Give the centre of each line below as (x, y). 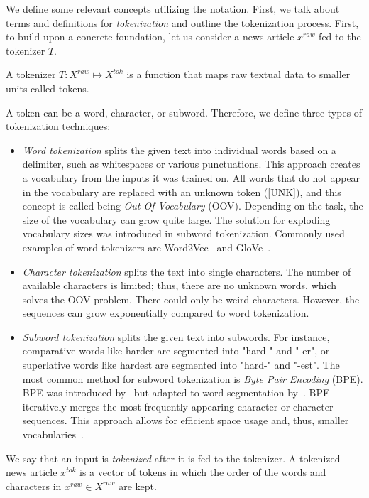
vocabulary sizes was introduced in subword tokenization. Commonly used (183, 233)
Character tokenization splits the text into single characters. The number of (187, 271)
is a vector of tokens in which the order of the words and (203, 472)
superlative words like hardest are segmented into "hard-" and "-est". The (181, 365)
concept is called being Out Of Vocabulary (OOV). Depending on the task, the (193, 206)
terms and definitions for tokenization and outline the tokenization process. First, (182, 22)
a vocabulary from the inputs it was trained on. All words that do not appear (191, 177)
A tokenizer (31, 74)
